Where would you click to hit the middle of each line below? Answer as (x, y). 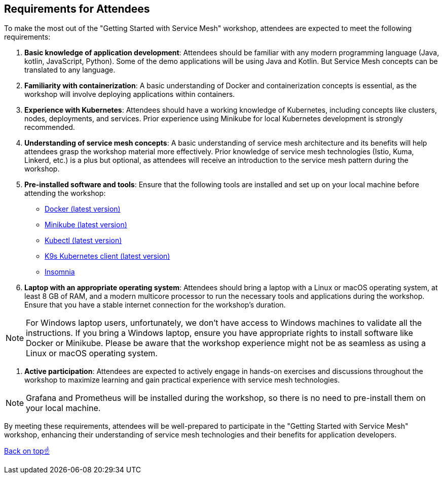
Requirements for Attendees (77, 9)
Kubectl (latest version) (83, 241)
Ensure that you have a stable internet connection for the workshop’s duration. (155, 305)
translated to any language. (70, 70)
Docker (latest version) (83, 209)
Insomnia (60, 272)
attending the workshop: (65, 193)
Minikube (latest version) (86, 225)
